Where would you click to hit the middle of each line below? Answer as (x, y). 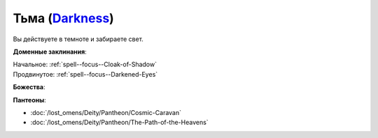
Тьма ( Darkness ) (64, 18)
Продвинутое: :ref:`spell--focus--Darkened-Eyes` (85, 74)
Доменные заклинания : (50, 52)
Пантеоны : (30, 100)
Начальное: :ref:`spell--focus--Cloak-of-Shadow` (85, 64)
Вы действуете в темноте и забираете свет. (78, 39)
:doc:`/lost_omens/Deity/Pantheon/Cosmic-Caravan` (106, 112)
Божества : (29, 87)
